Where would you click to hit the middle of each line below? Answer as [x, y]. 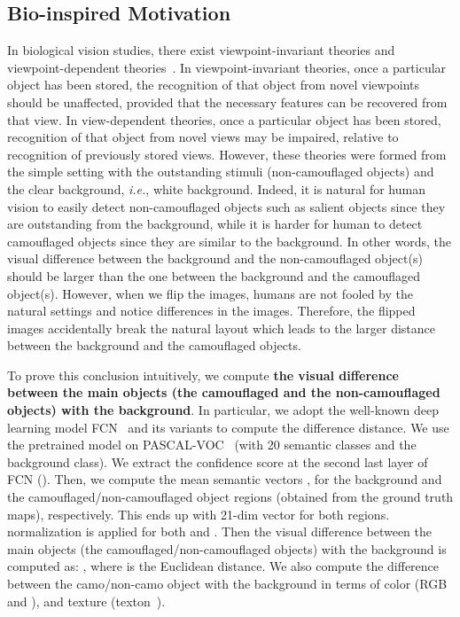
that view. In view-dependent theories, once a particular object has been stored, [224, 119]
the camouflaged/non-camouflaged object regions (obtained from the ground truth [230, 497]
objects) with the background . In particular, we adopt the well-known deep [223, 410]
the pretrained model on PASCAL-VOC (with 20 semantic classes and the [212, 445]
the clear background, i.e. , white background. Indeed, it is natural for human [216, 188]
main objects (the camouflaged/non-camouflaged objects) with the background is [227, 548]
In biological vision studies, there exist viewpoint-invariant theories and [201, 50]
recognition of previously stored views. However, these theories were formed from [227, 154]
